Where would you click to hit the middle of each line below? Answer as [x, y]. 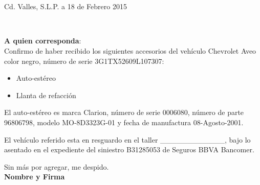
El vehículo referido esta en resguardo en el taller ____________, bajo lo [127, 139]
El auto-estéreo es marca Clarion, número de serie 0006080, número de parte [124, 112]
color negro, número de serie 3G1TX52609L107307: [84, 61]
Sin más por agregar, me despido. [57, 166]
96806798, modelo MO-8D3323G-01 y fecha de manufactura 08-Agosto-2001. [124, 122]
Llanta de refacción [46, 95]
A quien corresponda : [43, 41]
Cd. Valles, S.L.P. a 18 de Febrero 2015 [66, 6]
